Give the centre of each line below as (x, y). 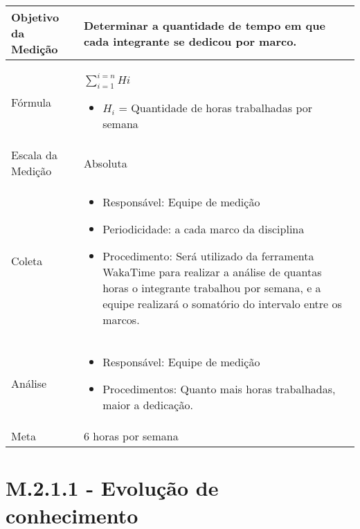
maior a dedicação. (148, 405)
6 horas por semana (131, 436)
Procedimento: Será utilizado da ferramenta (208, 256)
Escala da (34, 155)
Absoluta (105, 163)
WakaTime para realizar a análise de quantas (212, 272)
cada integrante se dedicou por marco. (190, 41)
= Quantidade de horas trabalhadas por (216, 108)
